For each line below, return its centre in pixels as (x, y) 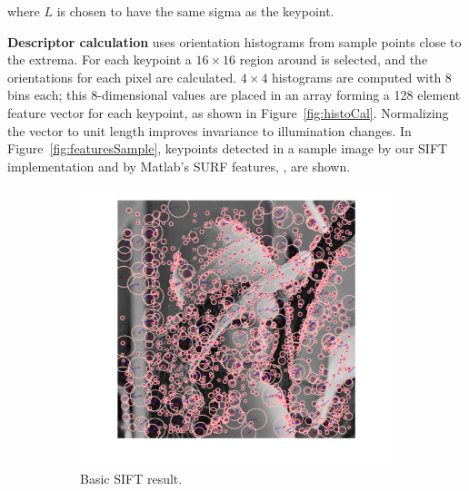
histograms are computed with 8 (362, 77)
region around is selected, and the (334, 59)
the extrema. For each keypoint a (100, 59)
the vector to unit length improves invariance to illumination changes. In (210, 130)
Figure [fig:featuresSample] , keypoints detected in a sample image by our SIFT (228, 148)
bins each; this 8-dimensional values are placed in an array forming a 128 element (234, 95)
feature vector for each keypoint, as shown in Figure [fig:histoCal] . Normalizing (228, 112)
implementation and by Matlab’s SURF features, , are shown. (179, 166)
